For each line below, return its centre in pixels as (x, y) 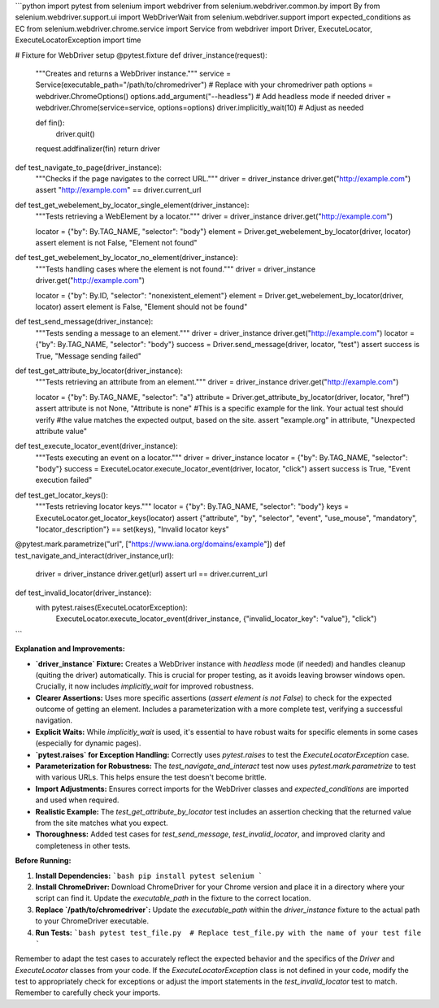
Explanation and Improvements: (70, 649)
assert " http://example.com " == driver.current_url (118, 190)
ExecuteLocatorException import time (78, 40)
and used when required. (77, 800)
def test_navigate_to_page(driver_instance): (89, 167)
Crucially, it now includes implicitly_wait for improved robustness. (145, 686)
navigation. (54, 720)
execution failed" (64, 480)
